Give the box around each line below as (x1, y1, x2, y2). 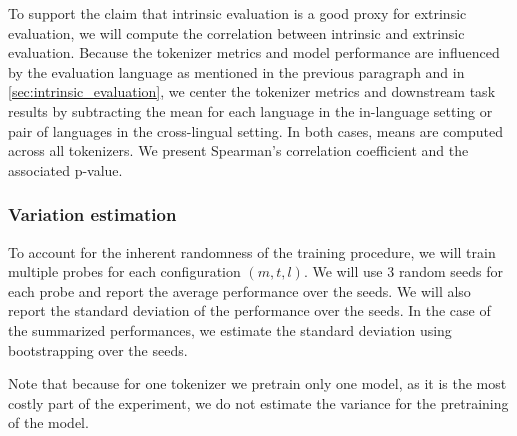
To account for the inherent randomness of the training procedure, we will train (8, 241, 496, 262)
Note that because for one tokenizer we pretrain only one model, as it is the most (8, 373, 507, 394)
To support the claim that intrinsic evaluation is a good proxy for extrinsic (8, 3, 467, 23)
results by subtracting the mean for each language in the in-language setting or (8, 100, 493, 121)
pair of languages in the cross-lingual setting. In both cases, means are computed (8, 120, 503, 141)
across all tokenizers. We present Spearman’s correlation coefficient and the (8, 140, 469, 161)
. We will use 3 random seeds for (303, 261, 503, 282)
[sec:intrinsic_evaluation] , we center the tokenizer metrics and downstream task (8, 81, 496, 102)
